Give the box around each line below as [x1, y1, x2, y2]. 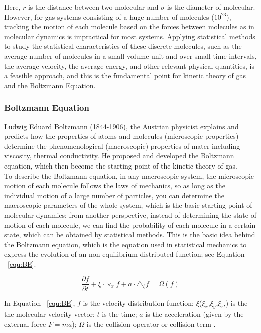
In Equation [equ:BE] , [4, 297, 75, 308]
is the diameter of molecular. [167, 2, 255, 12]
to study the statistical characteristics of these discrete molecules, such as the [4, 41, 242, 51]
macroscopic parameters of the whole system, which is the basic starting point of [4, 200, 252, 210]
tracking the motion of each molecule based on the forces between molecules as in [4, 21, 254, 32]
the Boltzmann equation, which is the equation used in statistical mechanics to [4, 239, 247, 249]
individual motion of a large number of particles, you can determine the [4, 190, 224, 200]
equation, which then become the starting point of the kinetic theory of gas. [4, 160, 237, 171]
